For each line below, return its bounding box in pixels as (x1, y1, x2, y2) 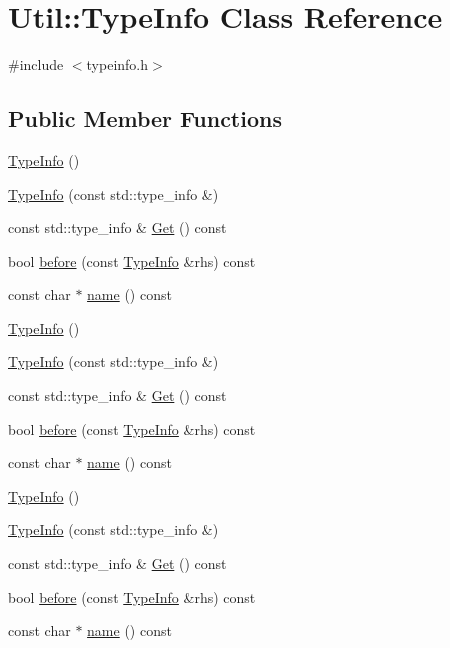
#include (8, 54, 64, 75)
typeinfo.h (86, 54, 149, 75)
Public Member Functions (8, 103, 282, 134)
